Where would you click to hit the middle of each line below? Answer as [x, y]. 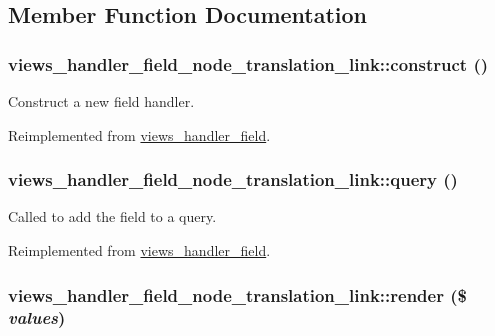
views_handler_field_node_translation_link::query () [233, 179]
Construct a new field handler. [101, 101]
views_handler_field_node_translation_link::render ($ [237, 294]
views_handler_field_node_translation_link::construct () [248, 63]
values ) [37, 317]
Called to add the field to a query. [112, 216]
